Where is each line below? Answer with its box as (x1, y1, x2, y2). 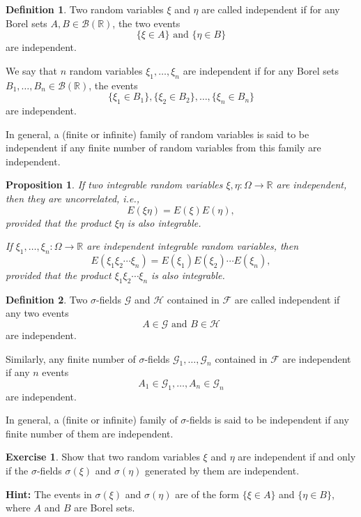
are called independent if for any (201, 2, 340, 16)
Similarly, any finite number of (6, 351, 136, 366)
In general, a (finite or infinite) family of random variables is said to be (6, 126, 309, 141)
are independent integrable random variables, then (86, 239, 299, 253)
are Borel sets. (74, 500, 135, 515)
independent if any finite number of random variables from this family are (6, 140, 321, 155)
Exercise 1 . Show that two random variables (6, 449, 200, 464)
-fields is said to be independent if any (186, 412, 349, 427)
